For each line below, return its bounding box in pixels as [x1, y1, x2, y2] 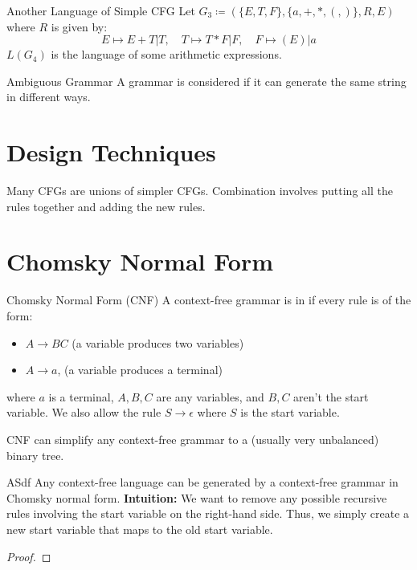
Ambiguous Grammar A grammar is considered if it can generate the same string [6, 72, 407, 89]
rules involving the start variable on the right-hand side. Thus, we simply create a [6, 505, 410, 522]
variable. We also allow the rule [6, 404, 161, 421]
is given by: [51, 18, 108, 35]
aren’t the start [293, 388, 369, 405]
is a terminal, [48, 388, 114, 405]
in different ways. [6, 88, 91, 105]
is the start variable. [240, 404, 340, 421]
